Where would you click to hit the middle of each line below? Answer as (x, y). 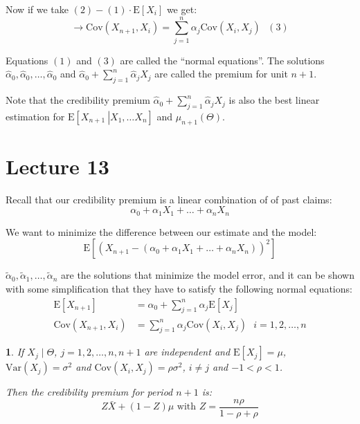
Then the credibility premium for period (89, 392)
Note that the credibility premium (78, 100)
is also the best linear (274, 100)
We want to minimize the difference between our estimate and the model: (161, 231)
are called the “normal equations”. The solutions (222, 60)
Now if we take (37, 9)
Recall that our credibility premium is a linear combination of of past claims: (169, 199)
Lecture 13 (57, 166)
